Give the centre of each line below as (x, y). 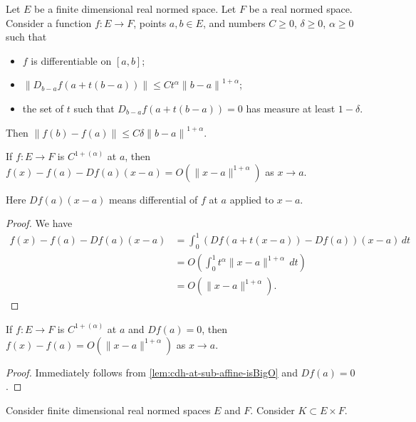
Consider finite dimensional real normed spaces (108, 410)
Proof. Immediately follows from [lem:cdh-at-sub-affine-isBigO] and (152, 372)
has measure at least (291, 108)
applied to (252, 199)
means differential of (154, 199)
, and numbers (234, 22)
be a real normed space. (301, 9)
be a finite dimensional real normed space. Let (135, 9)
